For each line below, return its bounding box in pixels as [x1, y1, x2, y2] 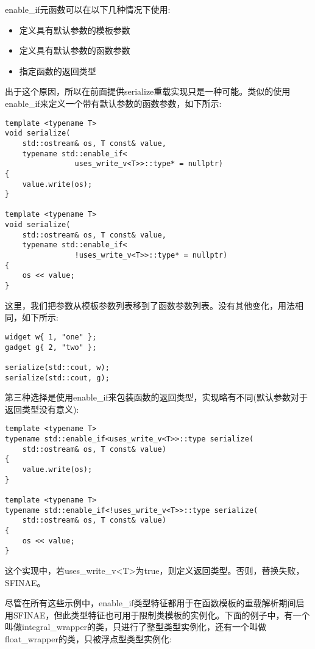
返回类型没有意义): [5, 402, 79, 415]
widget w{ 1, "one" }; [5, 332, 97, 341]
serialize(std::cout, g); [5, 373, 110, 382]
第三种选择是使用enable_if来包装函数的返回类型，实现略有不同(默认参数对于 [5, 391, 308, 404]
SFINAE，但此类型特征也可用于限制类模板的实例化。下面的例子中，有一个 [13, 608, 310, 621]
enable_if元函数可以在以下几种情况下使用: [5, 3, 171, 15]
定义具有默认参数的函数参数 [19, 44, 130, 57]
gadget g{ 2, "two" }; [5, 343, 97, 352]
